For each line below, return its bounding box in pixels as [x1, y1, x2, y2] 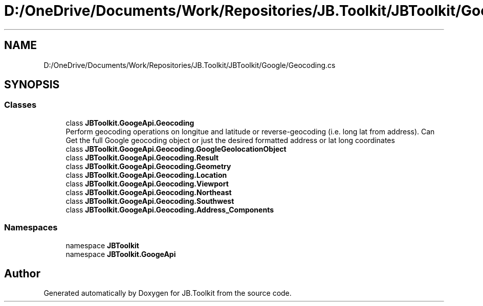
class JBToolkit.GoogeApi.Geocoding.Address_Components [65, 205, 274, 214]
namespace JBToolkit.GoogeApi [65, 249, 176, 258]
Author [4, 267, 40, 280]
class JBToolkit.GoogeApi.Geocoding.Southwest [65, 196, 234, 205]
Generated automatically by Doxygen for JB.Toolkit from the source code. [43, 289, 292, 298]
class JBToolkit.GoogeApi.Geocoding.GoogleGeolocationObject [65, 144, 287, 153]
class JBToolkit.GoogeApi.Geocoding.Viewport [65, 179, 229, 188]
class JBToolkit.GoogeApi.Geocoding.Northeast [65, 187, 232, 197]
